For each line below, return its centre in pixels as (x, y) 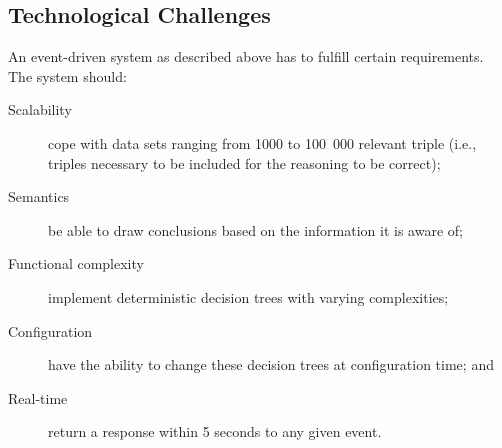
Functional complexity (76, 263)
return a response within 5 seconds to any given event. (215, 431)
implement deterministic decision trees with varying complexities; (248, 296)
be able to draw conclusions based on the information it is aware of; (255, 229)
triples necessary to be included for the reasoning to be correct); (244, 162)
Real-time (38, 397)
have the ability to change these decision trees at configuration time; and (271, 364)
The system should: (67, 75)
